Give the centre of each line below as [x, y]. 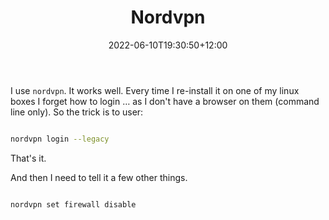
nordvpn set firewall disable [73, 204]
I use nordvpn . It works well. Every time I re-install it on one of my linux [155, 90]
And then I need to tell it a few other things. [99, 177]
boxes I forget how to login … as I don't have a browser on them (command [165, 101]
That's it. [28, 158]
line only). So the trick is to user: [77, 112]
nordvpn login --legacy [60, 139]
